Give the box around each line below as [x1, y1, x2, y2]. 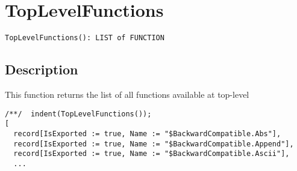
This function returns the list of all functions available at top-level [5, 88, 249, 100]
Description [5, 60, 78, 79]
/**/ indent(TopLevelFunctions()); [5, 109, 152, 118]
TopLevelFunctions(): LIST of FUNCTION [5, 34, 164, 43]
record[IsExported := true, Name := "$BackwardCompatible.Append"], [13, 139, 294, 148]
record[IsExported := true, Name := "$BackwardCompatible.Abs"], [13, 129, 281, 138]
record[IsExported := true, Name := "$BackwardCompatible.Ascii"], [13, 149, 290, 158]
